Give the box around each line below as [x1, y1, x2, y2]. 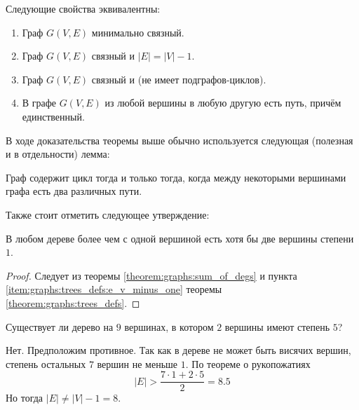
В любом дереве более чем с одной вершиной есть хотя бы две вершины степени [6, 231, 354, 245]
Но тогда [6, 390, 43, 405]
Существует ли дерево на [6, 319, 114, 334]
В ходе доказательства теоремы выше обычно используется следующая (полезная [6, 132, 353, 147]
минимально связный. [91, 25, 184, 39]
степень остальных [6, 356, 86, 371]
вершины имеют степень [224, 319, 330, 334]
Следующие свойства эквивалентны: [6, 1, 161, 15]
